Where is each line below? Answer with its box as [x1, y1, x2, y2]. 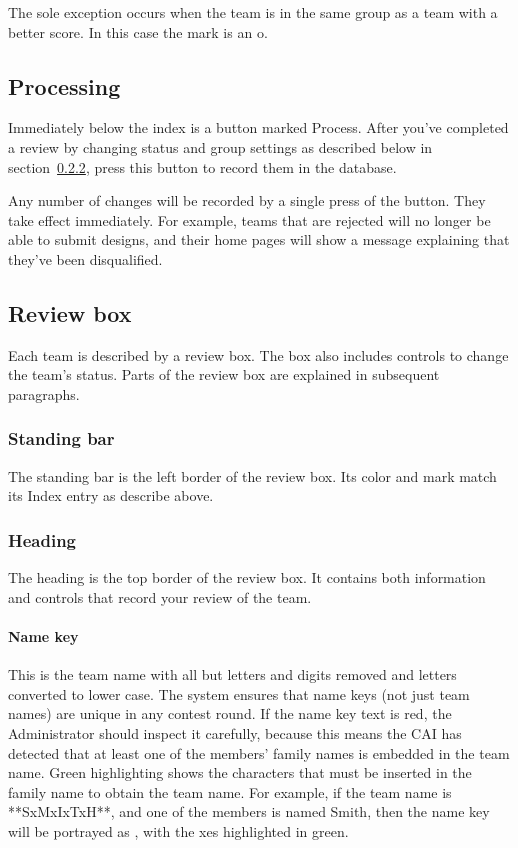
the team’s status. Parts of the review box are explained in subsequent [8, 364, 440, 385]
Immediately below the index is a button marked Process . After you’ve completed [8, 117, 509, 138]
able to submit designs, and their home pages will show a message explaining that [8, 229, 510, 250]
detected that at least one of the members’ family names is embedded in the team [8, 742, 510, 763]
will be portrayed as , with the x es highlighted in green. [8, 820, 349, 841]
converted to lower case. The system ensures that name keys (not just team [8, 683, 470, 704]
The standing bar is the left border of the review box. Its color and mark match [8, 465, 497, 486]
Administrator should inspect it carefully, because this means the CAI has [8, 722, 462, 743]
